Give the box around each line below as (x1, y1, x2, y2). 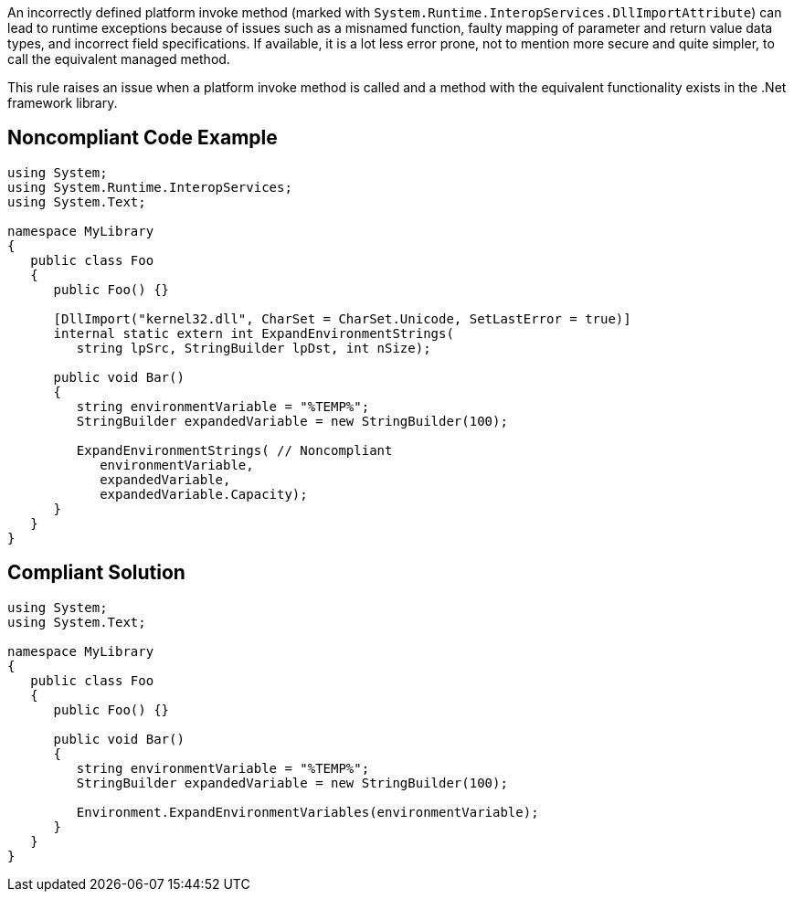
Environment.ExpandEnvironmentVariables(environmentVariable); (76, 804, 539, 820)
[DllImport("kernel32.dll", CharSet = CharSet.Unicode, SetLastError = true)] (53, 311, 631, 326)
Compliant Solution (7, 561, 185, 585)
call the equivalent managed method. (7, 51, 230, 67)
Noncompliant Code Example (7, 126, 278, 150)
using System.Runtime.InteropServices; (7, 179, 292, 195)
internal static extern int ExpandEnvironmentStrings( (53, 325, 454, 341)
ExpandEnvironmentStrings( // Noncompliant (76, 442, 393, 458)
